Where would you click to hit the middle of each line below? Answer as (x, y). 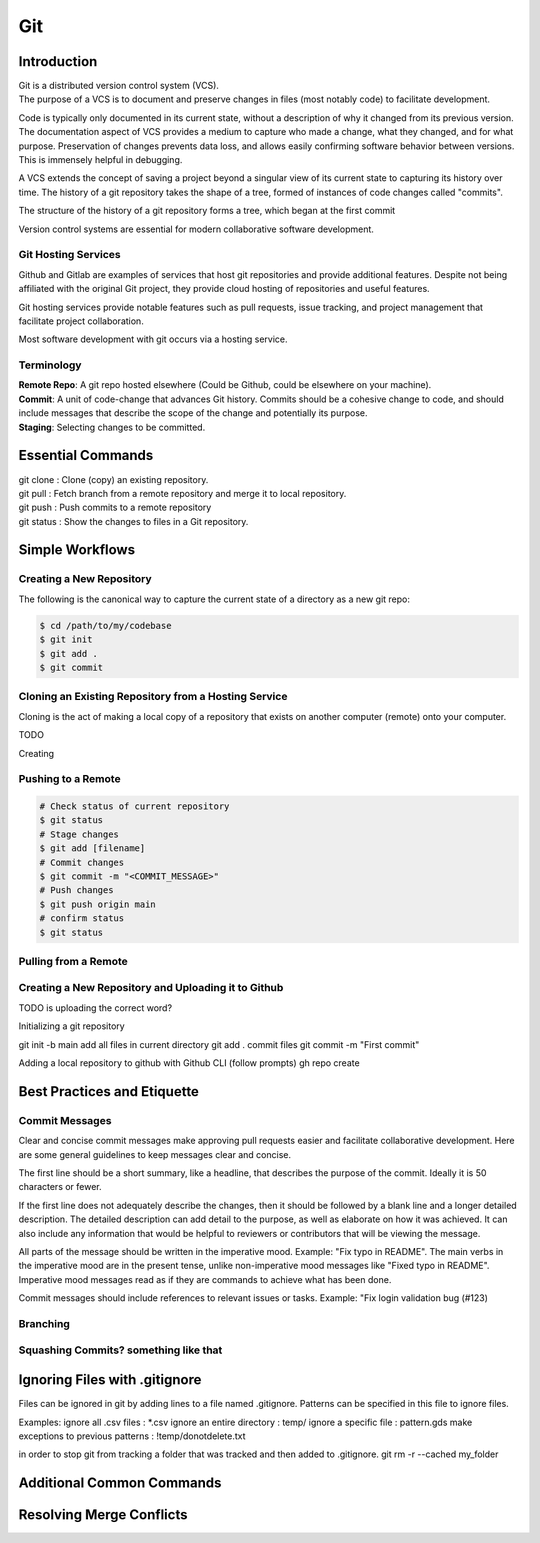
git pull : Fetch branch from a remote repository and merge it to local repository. (182, 493)
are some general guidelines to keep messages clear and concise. (155, 1154)
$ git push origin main (98, 904)
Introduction (58, 61)
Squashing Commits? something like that (120, 1350)
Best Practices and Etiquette (109, 1091)
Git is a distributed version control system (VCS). (119, 86)
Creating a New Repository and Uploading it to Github (151, 988)
